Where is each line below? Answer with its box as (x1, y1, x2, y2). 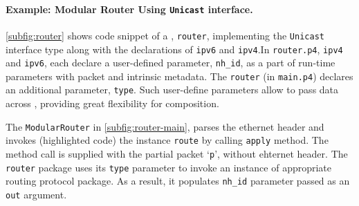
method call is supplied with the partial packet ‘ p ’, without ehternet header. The (6, 147, 348, 161)
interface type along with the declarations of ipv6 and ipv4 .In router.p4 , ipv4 (6, 41, 343, 56)
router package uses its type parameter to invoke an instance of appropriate (6, 160, 332, 174)
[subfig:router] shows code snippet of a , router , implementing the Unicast (6, 28, 324, 42)
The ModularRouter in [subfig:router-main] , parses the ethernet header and (6, 119, 324, 133)
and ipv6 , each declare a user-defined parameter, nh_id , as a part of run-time (6, 55, 335, 70)
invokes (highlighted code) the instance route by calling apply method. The (6, 133, 329, 147)
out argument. (6, 187, 67, 202)
